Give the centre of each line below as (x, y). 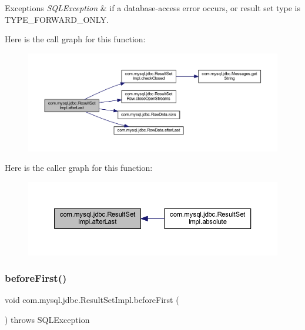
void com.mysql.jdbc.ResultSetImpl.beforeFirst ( (92, 300)
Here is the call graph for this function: (75, 39)
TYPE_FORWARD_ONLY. (57, 19)
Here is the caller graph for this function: (79, 168)
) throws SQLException (47, 320)
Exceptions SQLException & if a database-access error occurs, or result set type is (152, 8)
